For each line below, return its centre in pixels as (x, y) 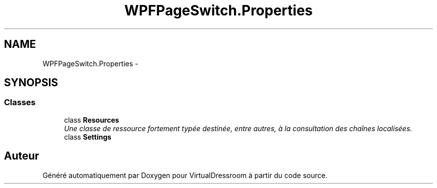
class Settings (88, 137)
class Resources (92, 120)
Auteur (22, 156)
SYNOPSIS (31, 83)
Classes (20, 102)
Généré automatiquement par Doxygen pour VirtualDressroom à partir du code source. (185, 175)
